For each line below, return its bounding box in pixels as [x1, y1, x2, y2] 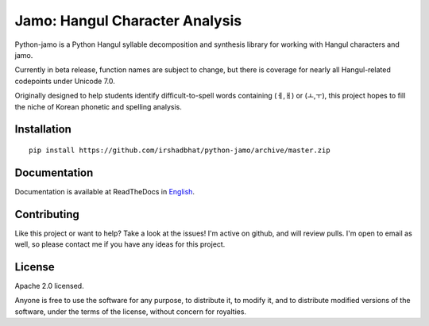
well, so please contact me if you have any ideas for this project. [14, 240, 226, 249]
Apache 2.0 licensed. [14, 282, 84, 291]
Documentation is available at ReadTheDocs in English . [14, 186, 195, 196]
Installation [14, 123, 71, 136]
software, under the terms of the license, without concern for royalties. [14, 306, 246, 316]
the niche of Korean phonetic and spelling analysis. [14, 102, 183, 111]
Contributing [14, 207, 79, 221]
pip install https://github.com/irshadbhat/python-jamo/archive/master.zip [29, 145, 330, 155]
